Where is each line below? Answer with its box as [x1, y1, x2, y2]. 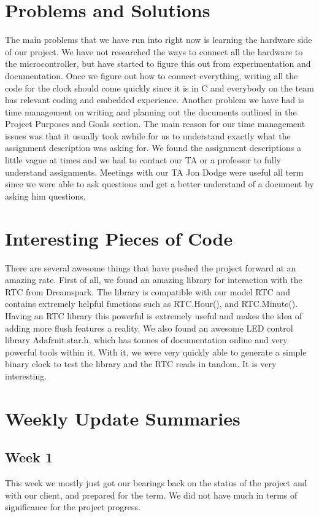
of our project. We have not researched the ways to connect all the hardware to [5, 45, 303, 58]
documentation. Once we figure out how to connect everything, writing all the [5, 69, 298, 82]
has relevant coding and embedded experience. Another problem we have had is [5, 93, 304, 106]
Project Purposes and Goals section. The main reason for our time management [5, 117, 306, 130]
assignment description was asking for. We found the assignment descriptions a [5, 141, 302, 154]
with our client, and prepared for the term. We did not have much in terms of [5, 488, 298, 501]
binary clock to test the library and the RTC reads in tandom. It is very [5, 357, 277, 370]
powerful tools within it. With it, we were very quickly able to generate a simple [5, 345, 307, 358]
